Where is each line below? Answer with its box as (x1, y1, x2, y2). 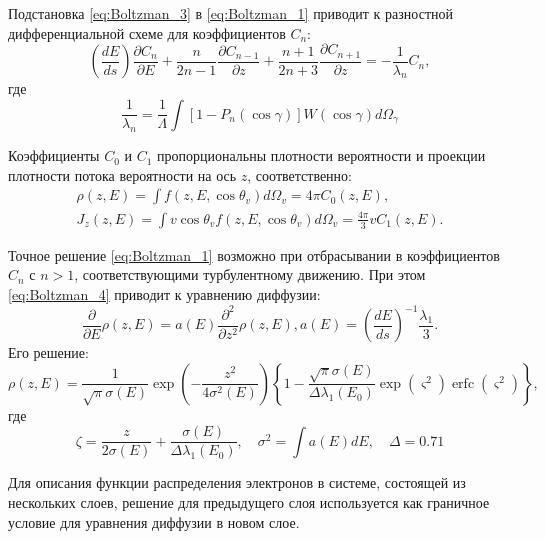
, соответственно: (247, 164, 352, 185)
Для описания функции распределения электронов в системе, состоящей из (8, 472, 466, 493)
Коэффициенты (8, 145, 100, 166)
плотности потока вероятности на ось (8, 164, 237, 185)
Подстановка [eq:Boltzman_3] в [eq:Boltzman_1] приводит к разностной (8, 3, 453, 23)
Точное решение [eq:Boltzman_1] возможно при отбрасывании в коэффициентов (8, 244, 500, 265)
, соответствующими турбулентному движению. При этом (74, 264, 426, 285)
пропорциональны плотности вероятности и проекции (157, 145, 486, 166)
